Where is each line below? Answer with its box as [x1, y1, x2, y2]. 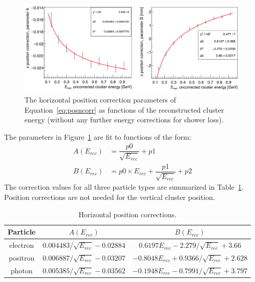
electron [9, 240, 34, 250]
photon [10, 265, 33, 275]
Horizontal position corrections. [79, 209, 177, 219]
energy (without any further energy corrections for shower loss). [24, 114, 224, 125]
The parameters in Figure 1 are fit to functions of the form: [4, 131, 191, 142]
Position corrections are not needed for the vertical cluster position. [4, 192, 215, 202]
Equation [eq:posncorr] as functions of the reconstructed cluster [24, 104, 224, 115]
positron [9, 252, 35, 263]
